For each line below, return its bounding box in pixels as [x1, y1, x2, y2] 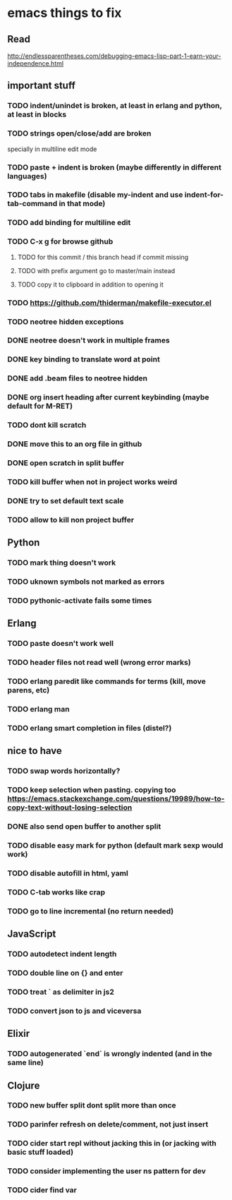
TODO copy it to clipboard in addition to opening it [17, 280, 164, 289]
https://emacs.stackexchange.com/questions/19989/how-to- [7, 794, 225, 804]
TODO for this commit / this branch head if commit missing [17, 253, 189, 261]
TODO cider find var [7, 1185, 78, 1195]
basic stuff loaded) [7, 1147, 74, 1157]
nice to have [7, 745, 62, 757]
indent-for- [184, 190, 224, 200]
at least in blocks [7, 109, 67, 119]
